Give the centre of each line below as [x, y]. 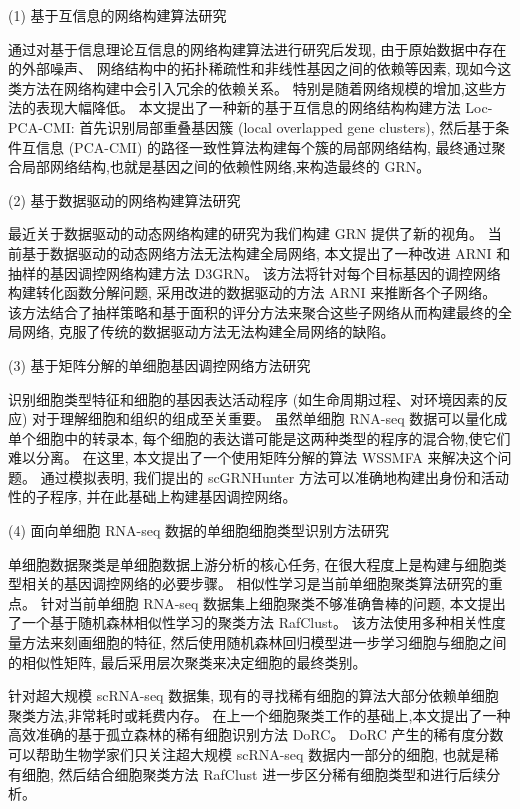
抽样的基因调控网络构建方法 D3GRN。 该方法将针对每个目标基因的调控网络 [254, 272]
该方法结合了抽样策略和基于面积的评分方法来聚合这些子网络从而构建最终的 [253, 311]
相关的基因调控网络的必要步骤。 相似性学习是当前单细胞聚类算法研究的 [255, 583]
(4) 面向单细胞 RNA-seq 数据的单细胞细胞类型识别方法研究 [198, 530]
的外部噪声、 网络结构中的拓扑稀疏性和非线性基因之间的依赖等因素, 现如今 [253, 68]
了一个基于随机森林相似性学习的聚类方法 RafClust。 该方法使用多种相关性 [250, 622]
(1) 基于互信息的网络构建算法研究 [117, 15]
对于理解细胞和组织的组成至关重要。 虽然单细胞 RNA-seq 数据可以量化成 [270, 418]
